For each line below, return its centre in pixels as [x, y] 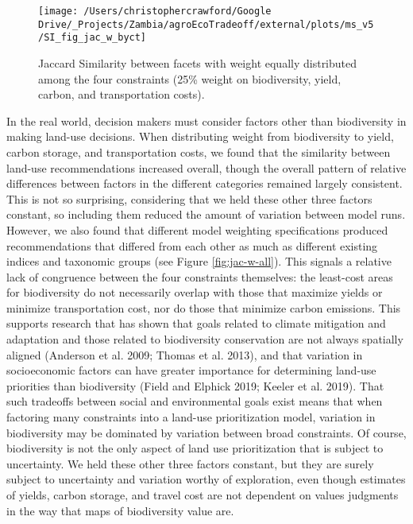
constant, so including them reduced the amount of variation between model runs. [206, 214]
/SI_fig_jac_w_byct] [93, 38]
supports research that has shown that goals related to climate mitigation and [196, 323]
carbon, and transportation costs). [122, 94]
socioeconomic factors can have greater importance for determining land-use [191, 370]
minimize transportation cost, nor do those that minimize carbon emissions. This [204, 307]
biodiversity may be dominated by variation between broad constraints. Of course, [206, 432]
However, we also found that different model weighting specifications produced [197, 229]
